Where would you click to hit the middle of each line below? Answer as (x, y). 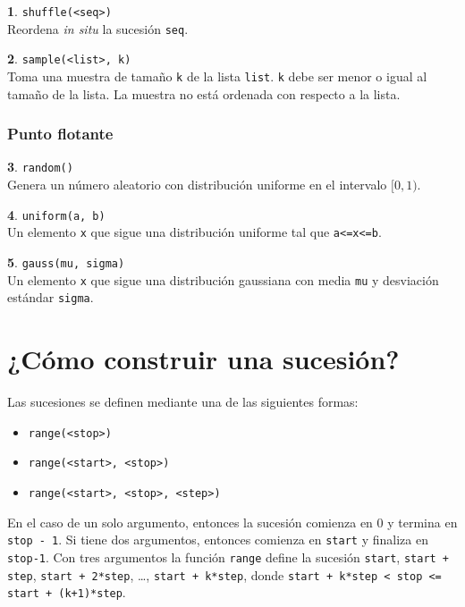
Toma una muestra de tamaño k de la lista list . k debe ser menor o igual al (217, 76)
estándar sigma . (51, 297)
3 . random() (40, 167)
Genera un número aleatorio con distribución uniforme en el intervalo (197, 185)
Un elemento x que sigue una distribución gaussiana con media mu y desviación (223, 279)
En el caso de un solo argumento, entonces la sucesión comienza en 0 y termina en (232, 522)
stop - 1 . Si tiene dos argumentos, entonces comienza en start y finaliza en (218, 540)
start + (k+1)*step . (67, 592)
